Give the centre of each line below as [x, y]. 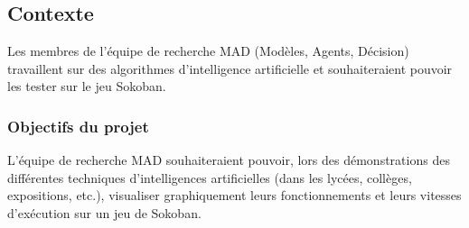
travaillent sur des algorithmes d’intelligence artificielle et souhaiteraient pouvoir [230, 68]
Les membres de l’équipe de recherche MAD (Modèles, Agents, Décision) [208, 51]
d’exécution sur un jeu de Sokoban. [104, 212]
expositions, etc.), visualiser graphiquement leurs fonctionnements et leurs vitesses [234, 195]
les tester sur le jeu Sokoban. [87, 86]
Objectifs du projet [78, 126]
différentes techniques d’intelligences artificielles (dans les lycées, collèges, [210, 177]
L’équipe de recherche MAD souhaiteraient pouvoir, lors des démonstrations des [229, 160]
